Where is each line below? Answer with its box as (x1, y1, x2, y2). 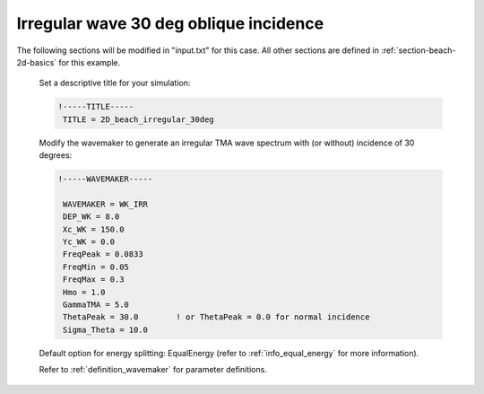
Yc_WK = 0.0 (63, 237, 116, 247)
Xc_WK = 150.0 (63, 224, 125, 234)
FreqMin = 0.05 (63, 261, 130, 272)
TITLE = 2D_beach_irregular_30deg (63, 114, 214, 125)
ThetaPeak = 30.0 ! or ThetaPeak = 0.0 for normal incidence (63, 312, 370, 322)
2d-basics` (16, 57, 57, 67)
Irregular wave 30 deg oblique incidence (16, 13, 324, 33)
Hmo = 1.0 (63, 287, 106, 297)
